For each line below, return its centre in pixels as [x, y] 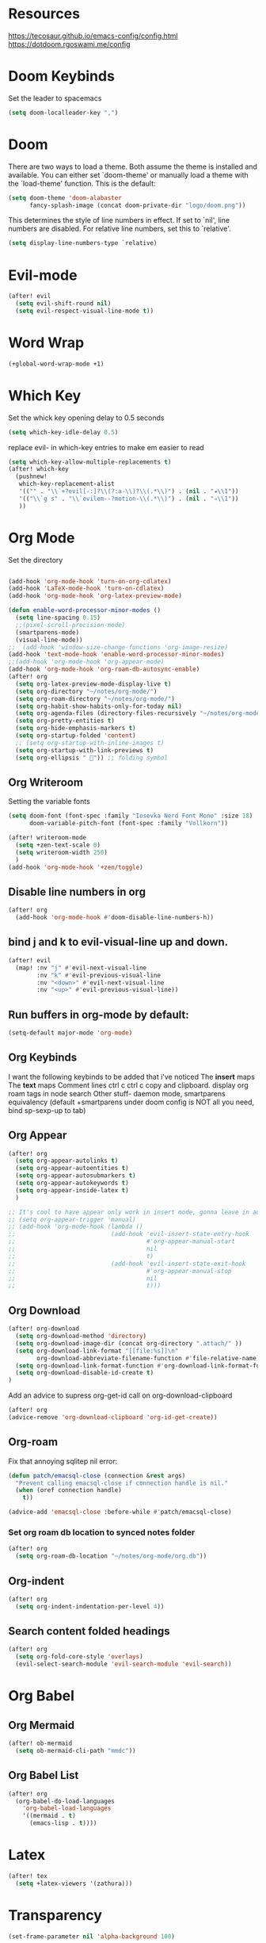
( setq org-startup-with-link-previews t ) [85, 750]
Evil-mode [43, 275]
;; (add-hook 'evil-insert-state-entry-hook [129, 1234]
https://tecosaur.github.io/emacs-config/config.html [93, 36]
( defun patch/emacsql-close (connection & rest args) [97, 1475]
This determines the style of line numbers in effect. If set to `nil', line [119, 220]
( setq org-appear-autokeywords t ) [72, 1183]
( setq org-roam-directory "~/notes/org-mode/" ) [95, 698]
